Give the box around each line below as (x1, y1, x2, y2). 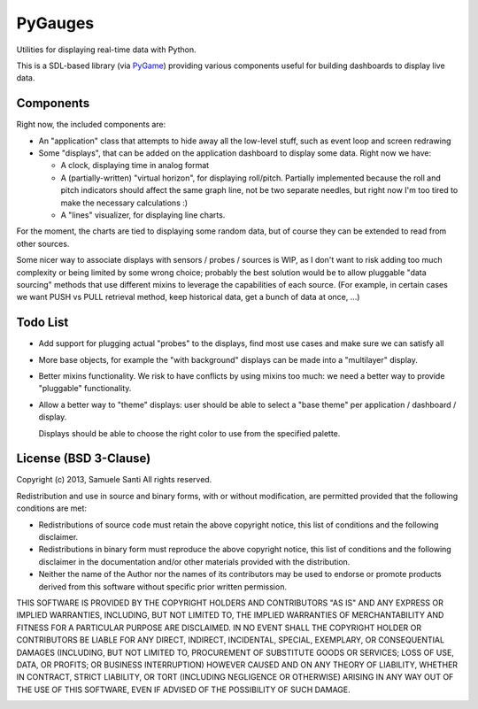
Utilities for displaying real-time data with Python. (16, 44, 197, 55)
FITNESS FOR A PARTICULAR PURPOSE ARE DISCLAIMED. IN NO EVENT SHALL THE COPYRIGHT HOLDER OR (16, 622, 422, 633)
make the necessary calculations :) (60, 197, 189, 208)
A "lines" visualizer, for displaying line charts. (60, 209, 226, 220)
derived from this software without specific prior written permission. (38, 581, 288, 592)
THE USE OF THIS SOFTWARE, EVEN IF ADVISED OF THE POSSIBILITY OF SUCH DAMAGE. (16, 684, 351, 695)
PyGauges (16, 13, 95, 33)
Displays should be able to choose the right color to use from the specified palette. (38, 428, 341, 438)
